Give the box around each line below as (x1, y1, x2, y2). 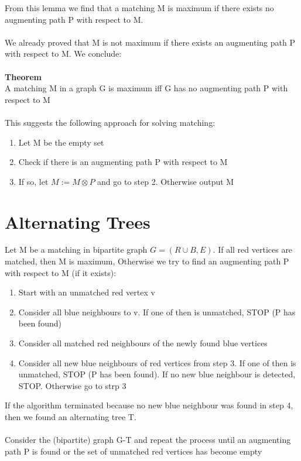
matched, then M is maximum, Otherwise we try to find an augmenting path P (5, 255, 289, 267)
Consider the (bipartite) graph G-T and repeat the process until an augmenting (5, 434, 291, 446)
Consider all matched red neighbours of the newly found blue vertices (18, 337, 268, 349)
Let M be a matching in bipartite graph (5, 243, 148, 256)
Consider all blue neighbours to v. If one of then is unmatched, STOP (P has (18, 305, 296, 318)
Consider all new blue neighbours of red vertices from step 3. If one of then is (18, 356, 296, 369)
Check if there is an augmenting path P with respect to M (18, 156, 228, 168)
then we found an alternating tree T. (5, 410, 136, 422)
